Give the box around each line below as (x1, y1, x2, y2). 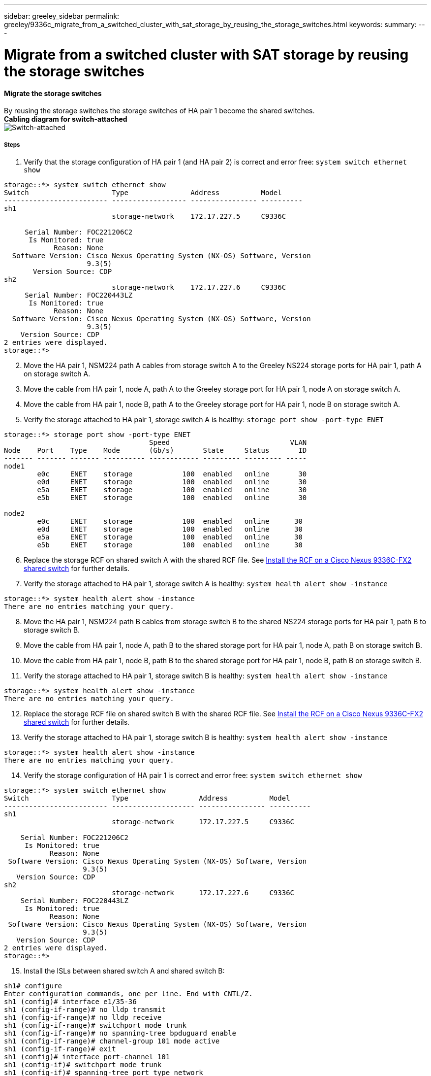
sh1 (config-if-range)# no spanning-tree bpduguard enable (4, 1029, 237, 1037)
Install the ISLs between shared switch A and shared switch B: (24, 966, 225, 975)
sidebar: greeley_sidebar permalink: (4, 12, 120, 20)
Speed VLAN (149, 438, 307, 446)
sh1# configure (4, 981, 62, 990)
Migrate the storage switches (4, 89, 102, 98)
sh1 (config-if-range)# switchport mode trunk (4, 1021, 186, 1029)
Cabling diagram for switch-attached (4, 115, 127, 124)
